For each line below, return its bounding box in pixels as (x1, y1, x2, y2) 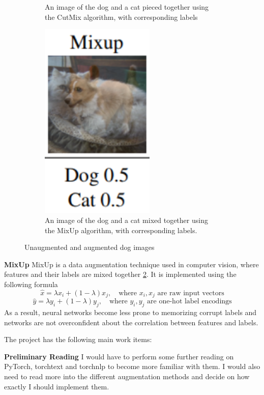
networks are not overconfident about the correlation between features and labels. (4, 317, 258, 327)
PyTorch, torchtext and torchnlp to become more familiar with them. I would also (4, 361, 260, 372)
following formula (4, 278, 58, 289)
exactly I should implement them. (4, 381, 109, 391)
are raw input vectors (157, 289, 224, 297)
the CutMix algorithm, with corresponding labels (45, 11, 198, 22)
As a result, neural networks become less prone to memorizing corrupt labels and (4, 306, 257, 317)
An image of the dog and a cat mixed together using (45, 214, 208, 225)
